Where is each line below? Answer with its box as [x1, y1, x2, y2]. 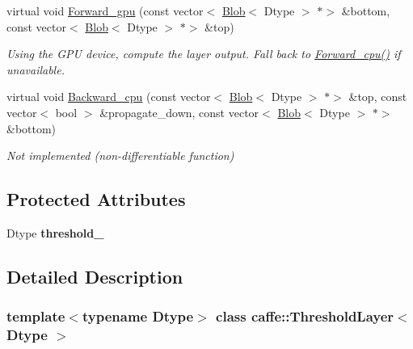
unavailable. [6, 61, 65, 78]
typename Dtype [82, 306, 194, 326]
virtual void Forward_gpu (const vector [6, 2, 204, 19]
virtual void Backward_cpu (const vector [6, 88, 211, 105]
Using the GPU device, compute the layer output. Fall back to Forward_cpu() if [6, 45, 401, 62]
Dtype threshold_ [6, 224, 104, 241]
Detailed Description [6, 263, 183, 288]
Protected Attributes [6, 187, 186, 212]
